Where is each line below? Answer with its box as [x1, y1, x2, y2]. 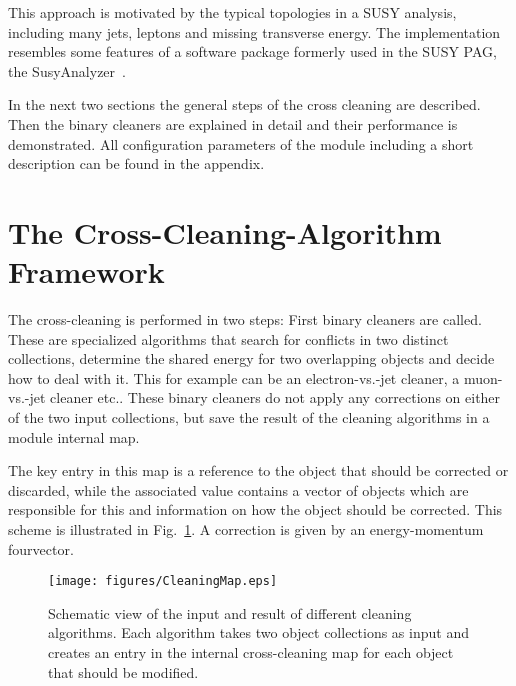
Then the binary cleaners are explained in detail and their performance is [8, 113, 458, 134]
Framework [8, 251, 165, 292]
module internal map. [8, 426, 140, 447]
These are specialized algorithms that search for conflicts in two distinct [8, 328, 449, 349]
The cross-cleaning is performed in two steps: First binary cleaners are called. [8, 309, 482, 330]
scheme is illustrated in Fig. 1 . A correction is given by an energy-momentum [8, 519, 484, 539]
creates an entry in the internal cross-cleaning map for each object [48, 642, 454, 663]
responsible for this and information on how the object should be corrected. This [8, 499, 503, 520]
